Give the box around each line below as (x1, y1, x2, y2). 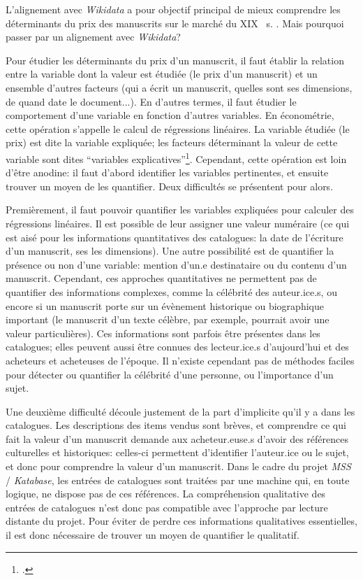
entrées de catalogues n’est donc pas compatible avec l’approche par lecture (6, 500, 328, 514)
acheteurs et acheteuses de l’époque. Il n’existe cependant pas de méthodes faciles (6, 353, 355, 367)
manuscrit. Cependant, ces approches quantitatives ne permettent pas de (6, 271, 317, 285)
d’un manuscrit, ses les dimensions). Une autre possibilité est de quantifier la (6, 243, 334, 258)
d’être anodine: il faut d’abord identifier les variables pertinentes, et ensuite (6, 165, 329, 180)
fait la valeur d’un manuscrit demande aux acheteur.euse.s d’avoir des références (6, 431, 348, 446)
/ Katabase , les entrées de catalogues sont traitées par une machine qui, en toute (6, 472, 350, 487)
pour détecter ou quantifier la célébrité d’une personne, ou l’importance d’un (6, 367, 334, 381)
